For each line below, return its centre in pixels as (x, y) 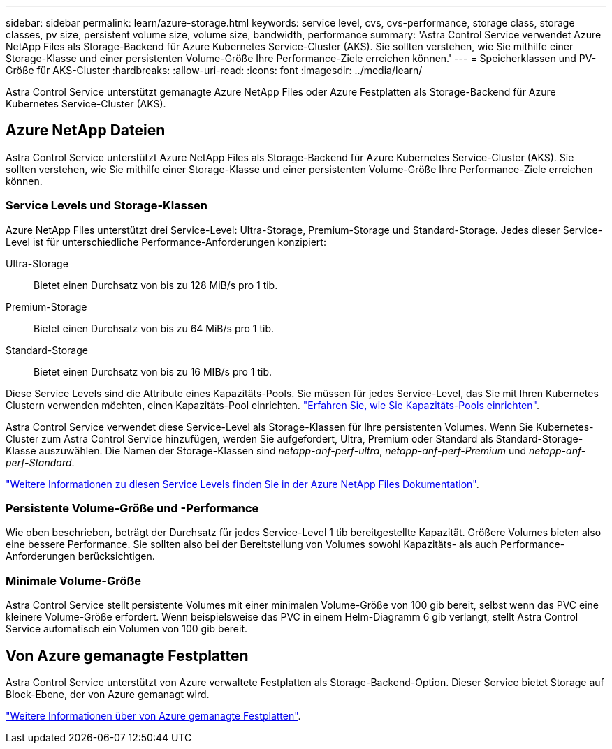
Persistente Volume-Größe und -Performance (132, 508)
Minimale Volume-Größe (74, 580)
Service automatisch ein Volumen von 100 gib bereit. (126, 629)
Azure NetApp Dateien (86, 131)
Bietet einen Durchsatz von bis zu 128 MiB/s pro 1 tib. (156, 285)
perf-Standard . (40, 462)
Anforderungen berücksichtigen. (80, 556)
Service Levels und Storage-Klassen (107, 206)
